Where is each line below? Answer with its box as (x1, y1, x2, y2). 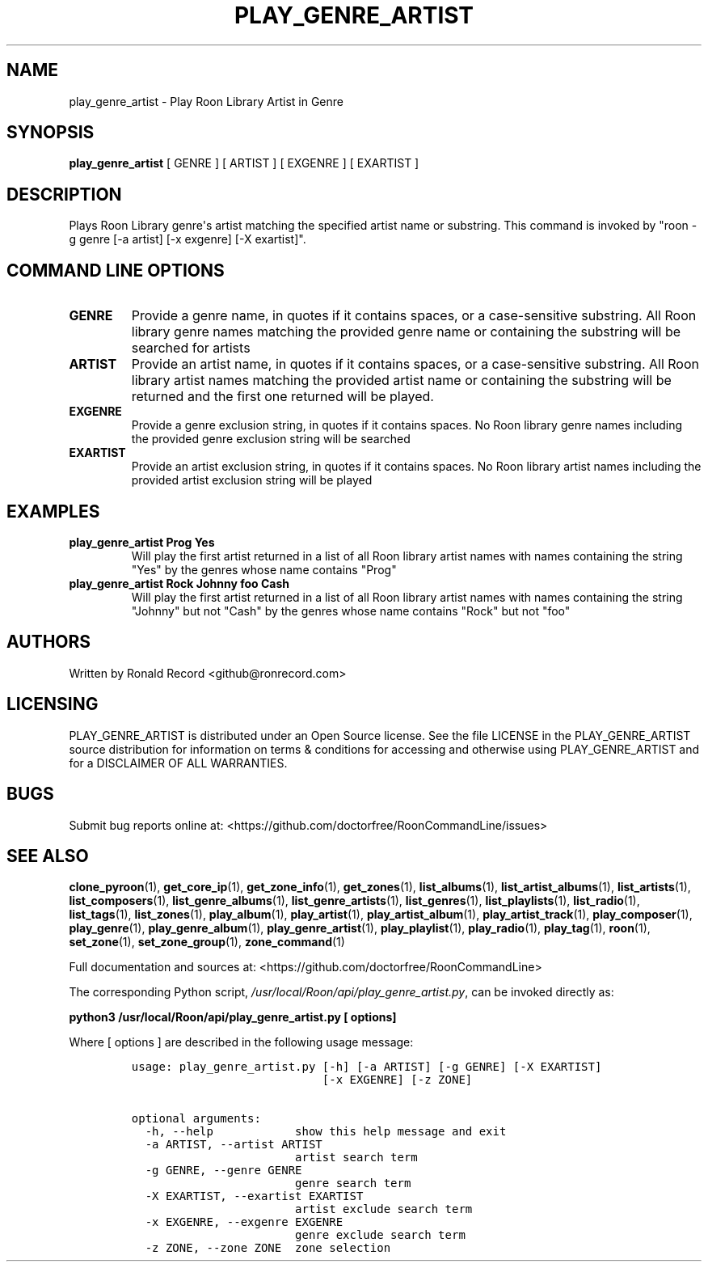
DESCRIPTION (6, 184, 122, 205)
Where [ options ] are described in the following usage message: (69, 1035, 414, 1050)
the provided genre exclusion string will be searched (131, 432, 411, 446)
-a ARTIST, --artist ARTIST (145, 1138, 322, 1152)
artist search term (295, 1151, 418, 1164)
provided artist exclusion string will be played (131, 473, 373, 488)
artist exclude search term (295, 1202, 473, 1216)
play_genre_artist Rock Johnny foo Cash (69, 576, 289, 590)
